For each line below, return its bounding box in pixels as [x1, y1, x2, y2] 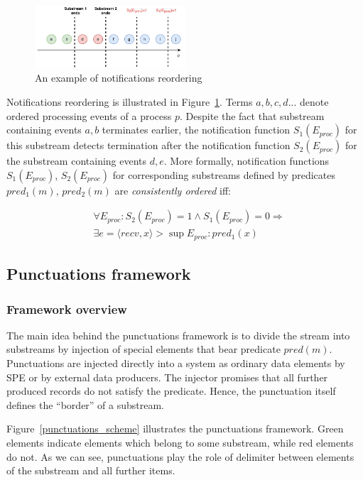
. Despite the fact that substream [180, 108, 325, 123]
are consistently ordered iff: [114, 182, 232, 197]
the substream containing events [6, 153, 147, 168]
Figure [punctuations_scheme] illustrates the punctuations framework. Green [6, 421, 344, 436]
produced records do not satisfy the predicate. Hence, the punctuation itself [6, 383, 336, 398]
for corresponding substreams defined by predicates [112, 167, 335, 182]
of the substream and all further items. [6, 463, 175, 478]
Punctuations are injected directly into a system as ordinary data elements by [6, 355, 345, 370]
